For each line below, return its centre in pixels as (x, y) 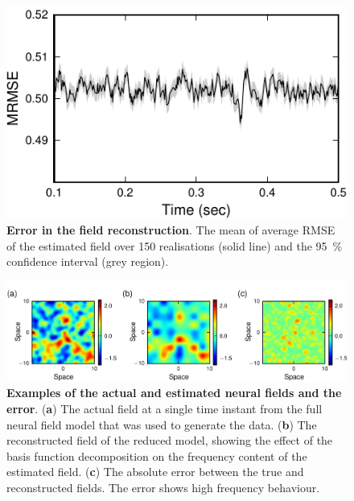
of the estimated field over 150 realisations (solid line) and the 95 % (175, 245)
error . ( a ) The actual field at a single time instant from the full (165, 408)
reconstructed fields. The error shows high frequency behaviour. (163, 487)
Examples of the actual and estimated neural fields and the (174, 393)
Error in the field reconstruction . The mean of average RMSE (171, 229)
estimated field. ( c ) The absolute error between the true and (155, 472)
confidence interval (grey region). (88, 261)
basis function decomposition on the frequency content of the (157, 455)
